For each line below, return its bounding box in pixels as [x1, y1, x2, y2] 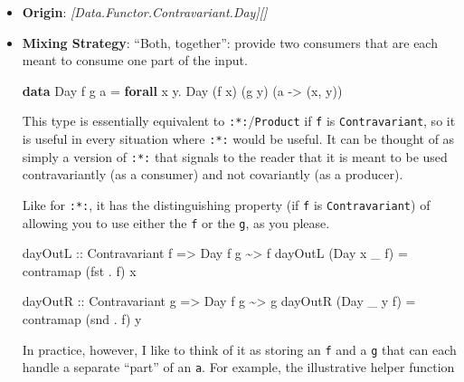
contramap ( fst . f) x [22, 261, 137, 280]
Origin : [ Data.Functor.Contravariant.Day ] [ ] [22, 3, 268, 21]
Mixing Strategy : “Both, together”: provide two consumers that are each [22, 33, 438, 52]
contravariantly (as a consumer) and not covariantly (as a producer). [22, 165, 403, 184]
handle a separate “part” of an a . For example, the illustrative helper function [22, 358, 455, 377]
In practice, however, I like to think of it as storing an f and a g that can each [22, 339, 457, 358]
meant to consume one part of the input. [22, 51, 248, 70]
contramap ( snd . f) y [22, 310, 142, 329]
